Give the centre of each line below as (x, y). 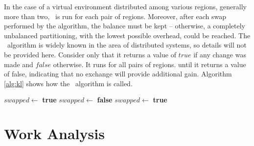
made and (19, 64)
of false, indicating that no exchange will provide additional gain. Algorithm (118, 74)
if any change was (220, 54)
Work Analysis (54, 134)
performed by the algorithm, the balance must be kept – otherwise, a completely (125, 26)
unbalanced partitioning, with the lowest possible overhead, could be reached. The (127, 35)
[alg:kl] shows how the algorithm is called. (68, 83)
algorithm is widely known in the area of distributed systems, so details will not (127, 45)
